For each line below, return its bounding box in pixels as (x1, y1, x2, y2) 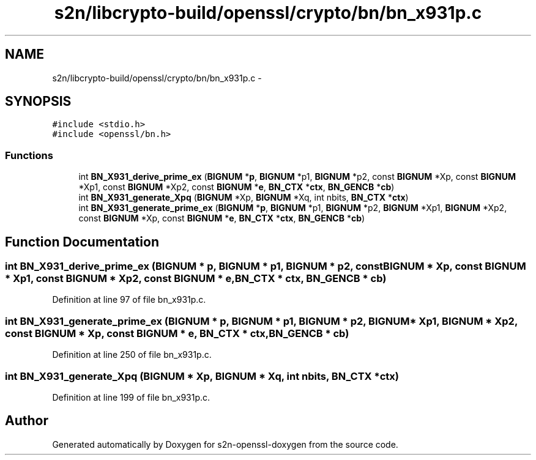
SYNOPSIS (5, 94, 72, 109)
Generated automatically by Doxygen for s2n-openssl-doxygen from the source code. (52, 439, 398, 450)
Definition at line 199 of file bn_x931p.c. (52, 391, 210, 402)
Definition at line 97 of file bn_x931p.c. (52, 294, 206, 305)
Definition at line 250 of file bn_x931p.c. (52, 349, 212, 360)
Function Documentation (5, 234, 159, 250)
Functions (5, 149, 53, 161)
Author (5, 413, 48, 429)
